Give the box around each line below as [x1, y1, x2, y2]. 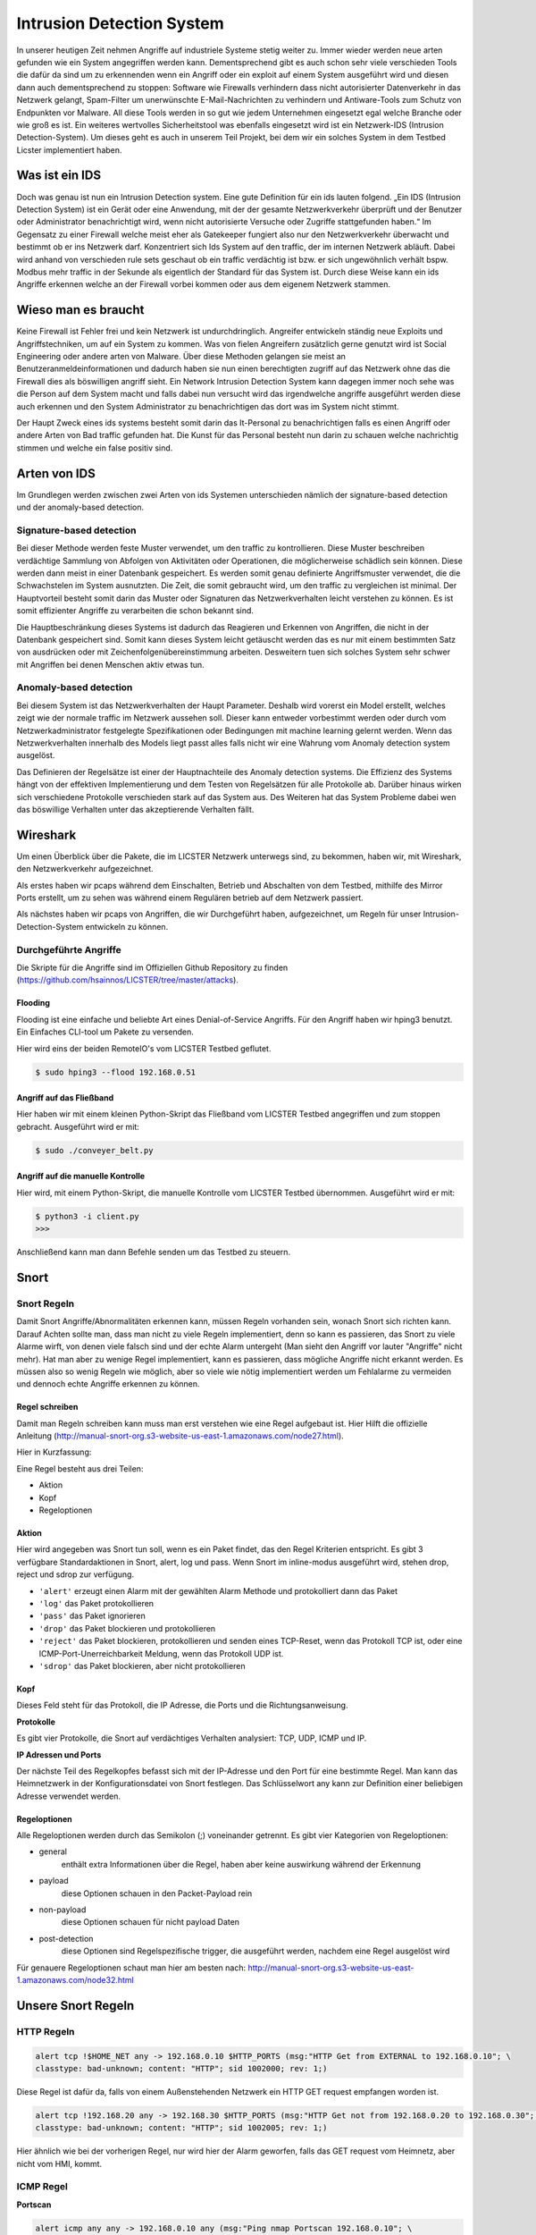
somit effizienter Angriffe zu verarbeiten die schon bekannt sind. [16, 605, 255, 616]
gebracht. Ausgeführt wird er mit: [16, 1121, 140, 1132]
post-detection [38, 1933, 94, 1944]
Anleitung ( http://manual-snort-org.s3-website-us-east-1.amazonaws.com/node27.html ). [16, 1430, 344, 1441]
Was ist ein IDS [16, 168, 102, 183]
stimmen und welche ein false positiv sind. [16, 443, 173, 453]
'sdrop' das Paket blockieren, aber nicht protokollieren [38, 1660, 246, 1671]
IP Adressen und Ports [16, 1749, 102, 1760]
